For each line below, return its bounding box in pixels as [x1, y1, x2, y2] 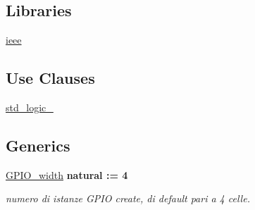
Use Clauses [6, 67, 95, 89]
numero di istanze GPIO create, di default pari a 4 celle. [6, 191, 250, 206]
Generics [6, 134, 70, 156]
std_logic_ [6, 100, 54, 114]
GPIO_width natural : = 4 [6, 167, 128, 182]
